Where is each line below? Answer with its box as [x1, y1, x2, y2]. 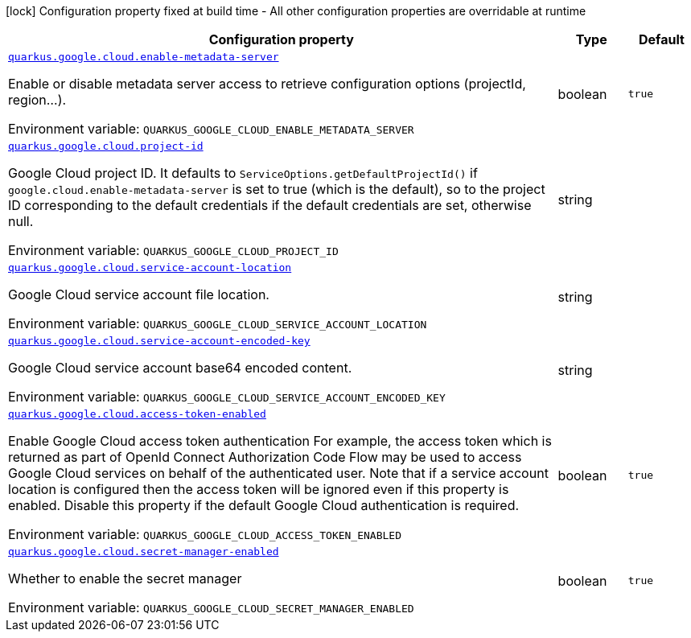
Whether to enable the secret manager [8, 570, 242, 587]
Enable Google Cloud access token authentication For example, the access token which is [8, 433, 552, 449]
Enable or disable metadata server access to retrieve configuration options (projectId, [8, 76, 526, 92]
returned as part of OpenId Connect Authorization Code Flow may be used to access [8, 449, 522, 465]
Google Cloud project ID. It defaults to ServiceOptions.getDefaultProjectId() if [8, 165, 478, 181]
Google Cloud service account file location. [8, 286, 269, 303]
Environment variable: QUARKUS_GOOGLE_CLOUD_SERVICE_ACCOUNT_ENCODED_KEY [8, 389, 446, 405]
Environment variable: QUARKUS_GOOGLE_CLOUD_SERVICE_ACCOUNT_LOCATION [8, 315, 427, 331]
